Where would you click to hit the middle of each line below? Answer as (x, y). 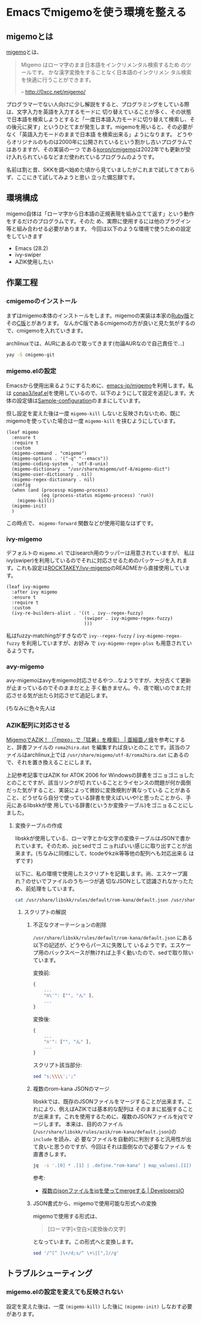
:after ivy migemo (35, 592)
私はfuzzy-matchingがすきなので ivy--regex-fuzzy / (71, 635)
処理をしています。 (54, 889)
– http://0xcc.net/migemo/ (53, 92)
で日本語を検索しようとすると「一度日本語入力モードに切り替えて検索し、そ (100, 119)
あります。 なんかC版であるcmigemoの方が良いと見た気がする (113, 323)
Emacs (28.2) (31, 248)
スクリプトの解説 (45, 912)
